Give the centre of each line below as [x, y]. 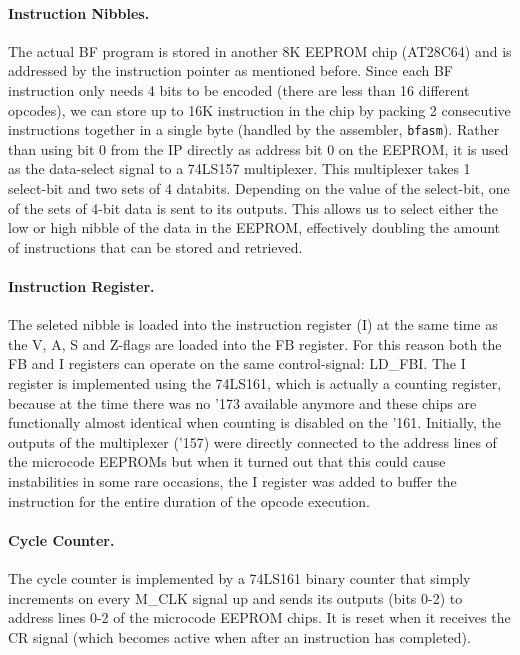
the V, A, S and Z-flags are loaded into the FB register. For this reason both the [255, 343]
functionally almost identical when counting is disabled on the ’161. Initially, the [255, 422]
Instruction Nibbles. [79, 12]
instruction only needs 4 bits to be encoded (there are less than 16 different [239, 89]
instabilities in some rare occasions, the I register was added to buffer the [232, 480]
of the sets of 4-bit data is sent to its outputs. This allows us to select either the [253, 207]
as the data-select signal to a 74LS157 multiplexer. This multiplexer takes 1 [239, 168]
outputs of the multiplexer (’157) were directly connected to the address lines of [252, 441]
